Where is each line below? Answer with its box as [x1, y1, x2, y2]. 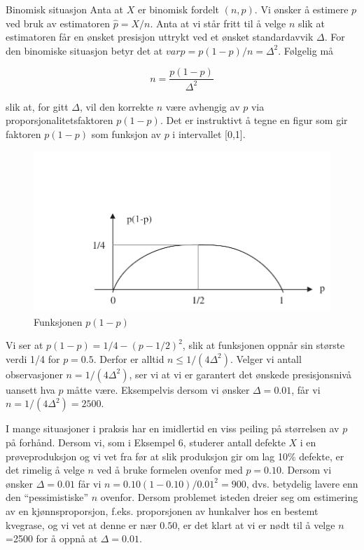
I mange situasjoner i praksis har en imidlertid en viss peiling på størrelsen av [6, 421, 339, 436]
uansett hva [6, 382, 55, 397]
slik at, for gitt [6, 99, 69, 114]
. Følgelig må [278, 43, 334, 57]
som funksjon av [91, 126, 161, 141]
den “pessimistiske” [6, 490, 89, 504]
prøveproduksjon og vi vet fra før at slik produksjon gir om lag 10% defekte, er [6, 448, 344, 463]
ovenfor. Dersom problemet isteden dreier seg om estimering [100, 490, 358, 504]
